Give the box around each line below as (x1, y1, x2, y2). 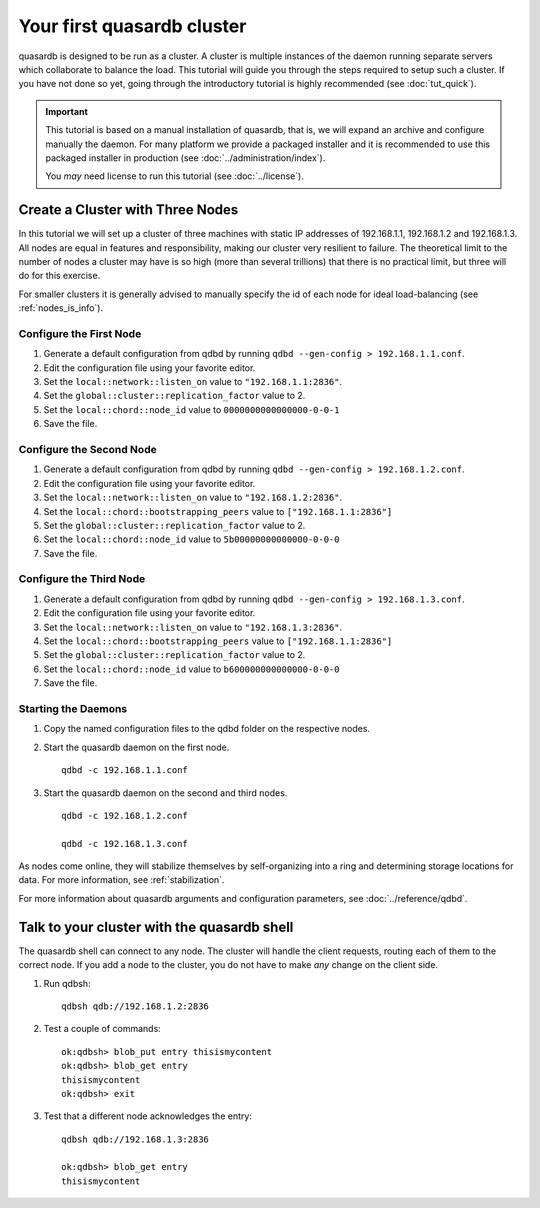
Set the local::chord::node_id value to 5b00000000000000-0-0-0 (43, 533, 340, 545)
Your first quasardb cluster (18, 15, 247, 37)
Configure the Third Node (18, 572, 146, 586)
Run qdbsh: (43, 977, 91, 989)
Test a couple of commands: (43, 1023, 162, 1035)
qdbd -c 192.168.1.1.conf (61, 765, 189, 776)
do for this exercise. (18, 270, 101, 282)
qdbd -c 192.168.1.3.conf (61, 838, 189, 849)
